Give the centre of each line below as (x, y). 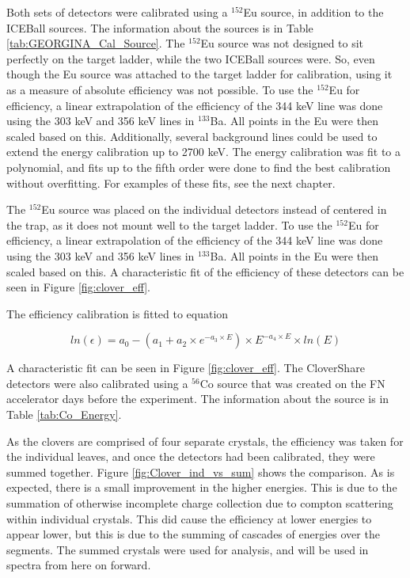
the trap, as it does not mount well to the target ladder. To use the (169, 224)
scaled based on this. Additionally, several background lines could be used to (192, 136)
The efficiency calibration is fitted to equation (118, 313)
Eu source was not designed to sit (282, 43)
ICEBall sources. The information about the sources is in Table (160, 27)
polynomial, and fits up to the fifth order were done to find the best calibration (199, 167)
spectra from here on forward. (79, 565)
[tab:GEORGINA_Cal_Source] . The (96, 43)
